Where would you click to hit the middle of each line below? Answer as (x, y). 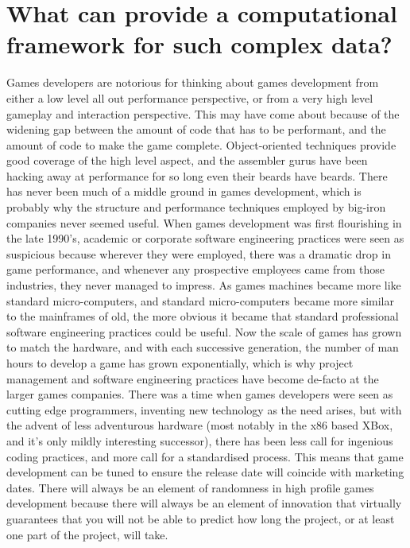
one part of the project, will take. (87, 534)
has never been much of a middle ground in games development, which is (184, 191)
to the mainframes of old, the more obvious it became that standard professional (203, 316)
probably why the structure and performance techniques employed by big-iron (196, 207)
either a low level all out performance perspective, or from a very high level (190, 97)
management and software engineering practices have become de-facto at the (193, 378)
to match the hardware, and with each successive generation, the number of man (203, 347)
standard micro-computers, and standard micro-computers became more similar (200, 300)
